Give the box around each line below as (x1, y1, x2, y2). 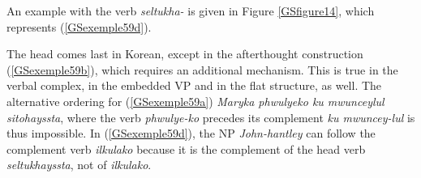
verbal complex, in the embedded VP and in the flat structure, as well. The (6, 77, 382, 94)
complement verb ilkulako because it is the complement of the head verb (6, 140, 366, 157)
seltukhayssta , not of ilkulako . (6, 156, 152, 173)
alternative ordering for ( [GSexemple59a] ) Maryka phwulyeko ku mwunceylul (6, 92, 384, 109)
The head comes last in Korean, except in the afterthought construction (6, 45, 363, 62)
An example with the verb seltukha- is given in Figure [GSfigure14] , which (6, 2, 375, 19)
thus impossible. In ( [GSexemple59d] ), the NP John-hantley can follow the (6, 125, 376, 142)
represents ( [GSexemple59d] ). (6, 18, 152, 35)
